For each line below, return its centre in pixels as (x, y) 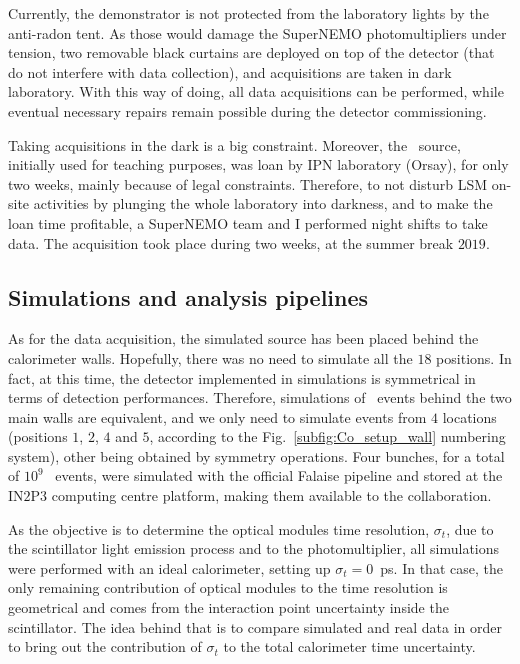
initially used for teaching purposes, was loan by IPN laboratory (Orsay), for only (258, 164)
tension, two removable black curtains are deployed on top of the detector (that (251, 52)
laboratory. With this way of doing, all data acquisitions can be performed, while (256, 91)
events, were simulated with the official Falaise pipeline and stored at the (279, 475)
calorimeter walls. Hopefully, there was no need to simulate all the (210, 357)
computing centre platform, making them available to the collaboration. (271, 495)
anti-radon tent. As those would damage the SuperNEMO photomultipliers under (257, 32)
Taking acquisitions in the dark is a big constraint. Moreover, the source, (234, 144)
